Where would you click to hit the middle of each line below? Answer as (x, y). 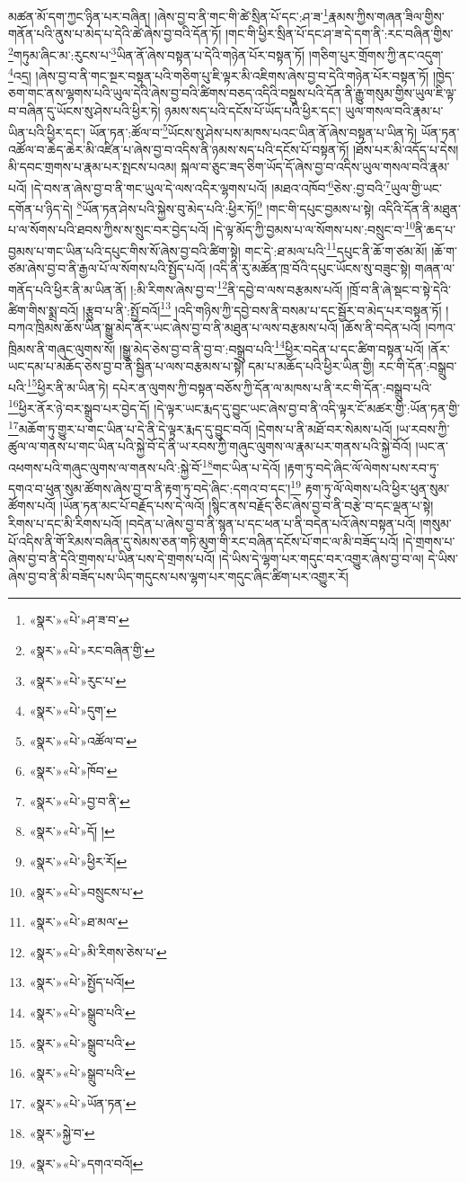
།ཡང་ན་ (432, 446)
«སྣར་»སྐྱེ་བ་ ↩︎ (62, 1133)
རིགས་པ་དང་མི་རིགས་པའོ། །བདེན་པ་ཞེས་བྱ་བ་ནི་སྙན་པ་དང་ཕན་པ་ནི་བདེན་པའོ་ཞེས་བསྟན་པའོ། (212, 523)
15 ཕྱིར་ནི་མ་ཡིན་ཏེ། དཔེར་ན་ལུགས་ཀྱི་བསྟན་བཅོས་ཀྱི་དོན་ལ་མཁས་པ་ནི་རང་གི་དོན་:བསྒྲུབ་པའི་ (229, 386)
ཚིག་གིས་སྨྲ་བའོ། (44, 310)
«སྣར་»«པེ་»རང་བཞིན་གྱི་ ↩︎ (92, 649)
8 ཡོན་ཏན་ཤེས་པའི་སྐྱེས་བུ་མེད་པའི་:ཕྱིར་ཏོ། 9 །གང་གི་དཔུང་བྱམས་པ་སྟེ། (225, 207)
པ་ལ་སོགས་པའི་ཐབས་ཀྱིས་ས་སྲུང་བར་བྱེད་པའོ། (109, 230)
